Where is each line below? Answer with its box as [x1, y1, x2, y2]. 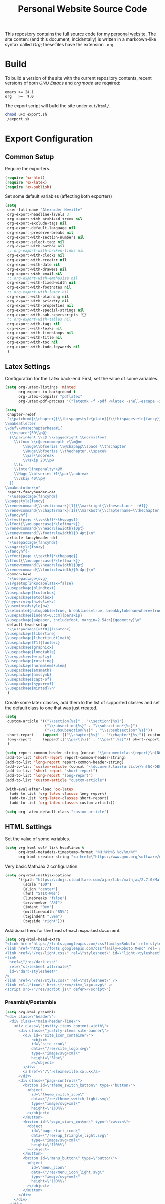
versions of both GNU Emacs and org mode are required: [5, 80, 121, 86]
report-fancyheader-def [7, 490, 56, 494]
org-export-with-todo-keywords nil [7, 344, 80, 349]
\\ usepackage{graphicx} [5, 645, 54, 650]
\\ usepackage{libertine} [5, 631, 56, 636]
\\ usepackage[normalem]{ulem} [5, 663, 67, 668]
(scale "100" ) [23, 882, 52, 887]
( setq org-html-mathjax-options [5, 873, 71, 877]
